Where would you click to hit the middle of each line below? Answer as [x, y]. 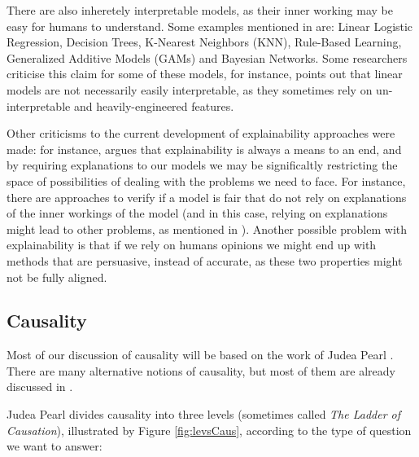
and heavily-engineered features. [154, 105]
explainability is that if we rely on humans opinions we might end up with [192, 245]
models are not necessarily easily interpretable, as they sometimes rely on [190, 89]
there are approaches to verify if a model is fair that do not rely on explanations [207, 197]
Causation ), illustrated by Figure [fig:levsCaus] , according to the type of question [209, 430]
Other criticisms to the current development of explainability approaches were [201, 133]
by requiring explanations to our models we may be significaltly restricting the [202, 165]
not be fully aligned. [57, 277]
